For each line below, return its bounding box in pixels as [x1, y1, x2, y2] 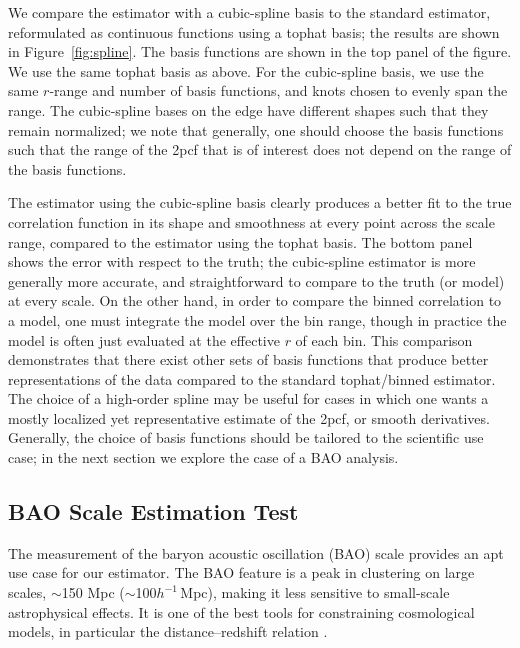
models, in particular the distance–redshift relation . [8, 621, 328, 642]
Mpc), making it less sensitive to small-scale [180, 582, 450, 603]
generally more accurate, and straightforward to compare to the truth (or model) [8, 270, 505, 291]
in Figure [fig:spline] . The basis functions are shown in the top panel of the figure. [8, 41, 512, 62]
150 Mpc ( [61, 582, 125, 603]
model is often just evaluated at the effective [8, 329, 280, 350]
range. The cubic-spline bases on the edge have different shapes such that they [8, 99, 489, 120]
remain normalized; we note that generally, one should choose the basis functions [8, 119, 504, 140]
